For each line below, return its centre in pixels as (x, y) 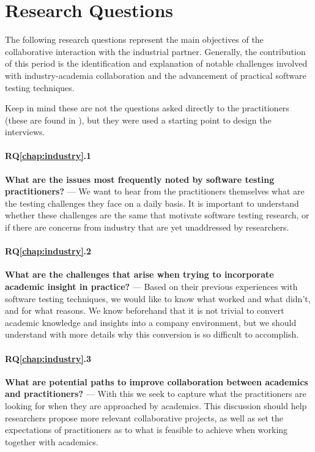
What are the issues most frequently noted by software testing (140, 179)
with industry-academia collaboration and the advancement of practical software (156, 75)
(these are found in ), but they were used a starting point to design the (138, 120)
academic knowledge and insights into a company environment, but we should (151, 322)
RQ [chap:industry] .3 (48, 358)
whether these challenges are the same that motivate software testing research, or (157, 215)
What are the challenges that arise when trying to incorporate (139, 274)
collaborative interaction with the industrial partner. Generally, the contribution (155, 51)
